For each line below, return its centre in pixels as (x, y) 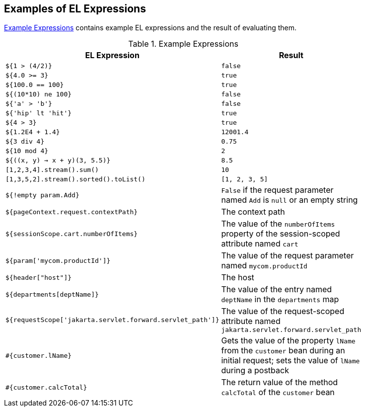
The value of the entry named (277, 289)
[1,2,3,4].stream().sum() (52, 170)
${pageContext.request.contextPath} (72, 212)
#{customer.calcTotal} (46, 387)
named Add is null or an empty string (290, 200)
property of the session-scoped (281, 234)
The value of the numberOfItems (278, 224)
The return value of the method (280, 382)
